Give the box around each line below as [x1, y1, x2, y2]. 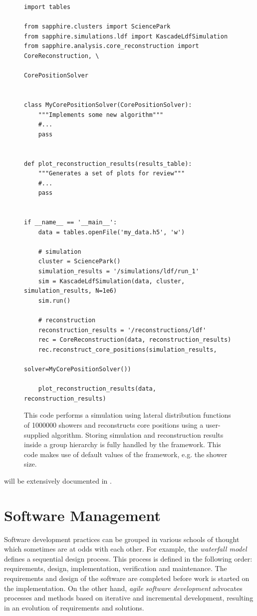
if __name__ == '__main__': [24, 219, 117, 226]
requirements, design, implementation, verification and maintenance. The [4, 563, 227, 574]
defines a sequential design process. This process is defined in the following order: [4, 553, 253, 564]
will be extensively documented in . [4, 475, 112, 486]
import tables [24, 3, 71, 10]
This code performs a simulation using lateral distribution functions [24, 410, 231, 420]
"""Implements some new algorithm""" [38, 111, 164, 118]
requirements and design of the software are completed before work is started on [4, 573, 250, 583]
